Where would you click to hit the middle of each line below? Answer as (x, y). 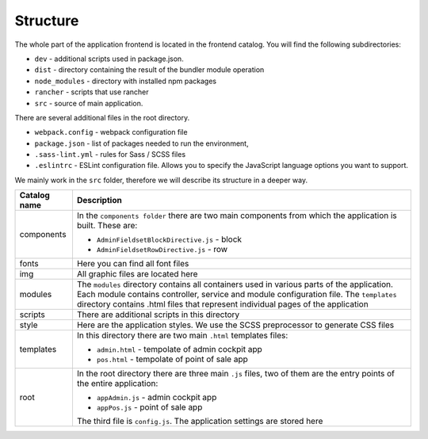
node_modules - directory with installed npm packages (126, 81)
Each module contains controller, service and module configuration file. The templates (237, 295)
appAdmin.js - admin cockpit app (157, 398)
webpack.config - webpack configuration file (111, 132)
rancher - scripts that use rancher (92, 92)
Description (99, 200)
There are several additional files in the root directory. (102, 117)
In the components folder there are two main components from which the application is (237, 216)
